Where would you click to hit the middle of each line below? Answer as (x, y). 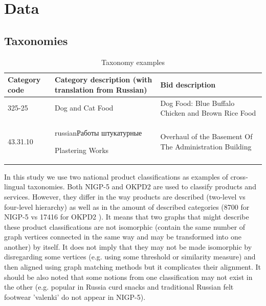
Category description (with (104, 80)
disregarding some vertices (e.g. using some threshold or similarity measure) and (130, 257)
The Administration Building (206, 146)
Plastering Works (82, 150)
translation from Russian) (101, 89)
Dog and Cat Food (84, 108)
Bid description (188, 84)
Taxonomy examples (133, 62)
